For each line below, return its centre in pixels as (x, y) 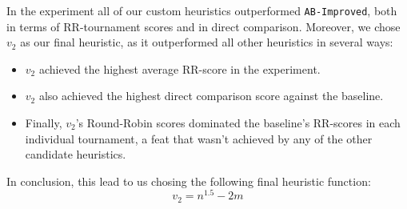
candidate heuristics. (76, 154)
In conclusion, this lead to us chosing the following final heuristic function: (189, 181)
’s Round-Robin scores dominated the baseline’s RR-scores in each (238, 123)
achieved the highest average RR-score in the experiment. (180, 68)
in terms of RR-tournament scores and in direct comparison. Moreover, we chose (203, 26)
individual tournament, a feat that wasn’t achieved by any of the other (199, 138)
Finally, (44, 123)
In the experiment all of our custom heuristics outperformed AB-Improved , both (202, 10)
